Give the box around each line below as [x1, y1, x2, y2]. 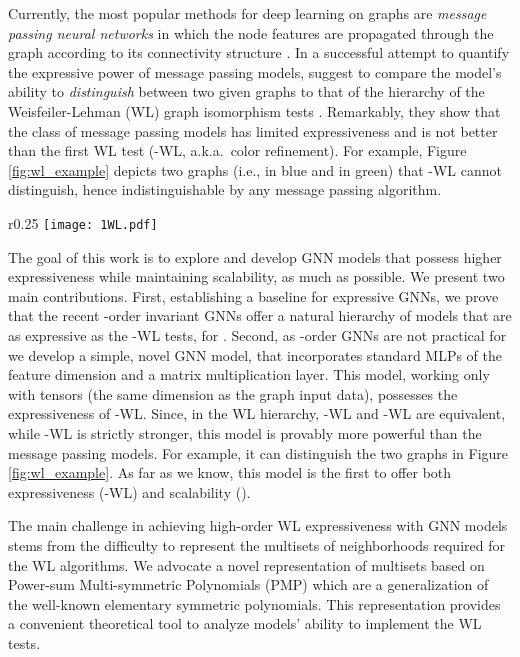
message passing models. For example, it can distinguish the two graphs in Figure [8, 442, 509, 463]
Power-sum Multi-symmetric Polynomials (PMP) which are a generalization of [8, 574, 489, 595]
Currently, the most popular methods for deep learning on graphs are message [8, 3, 487, 23]
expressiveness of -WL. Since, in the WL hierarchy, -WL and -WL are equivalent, [8, 403, 506, 424]
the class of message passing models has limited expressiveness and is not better [8, 120, 498, 141]
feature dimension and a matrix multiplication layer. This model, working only [8, 364, 490, 385]
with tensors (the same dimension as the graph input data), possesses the [8, 383, 458, 404]
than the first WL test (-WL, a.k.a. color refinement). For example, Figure [8, 140, 467, 161]
